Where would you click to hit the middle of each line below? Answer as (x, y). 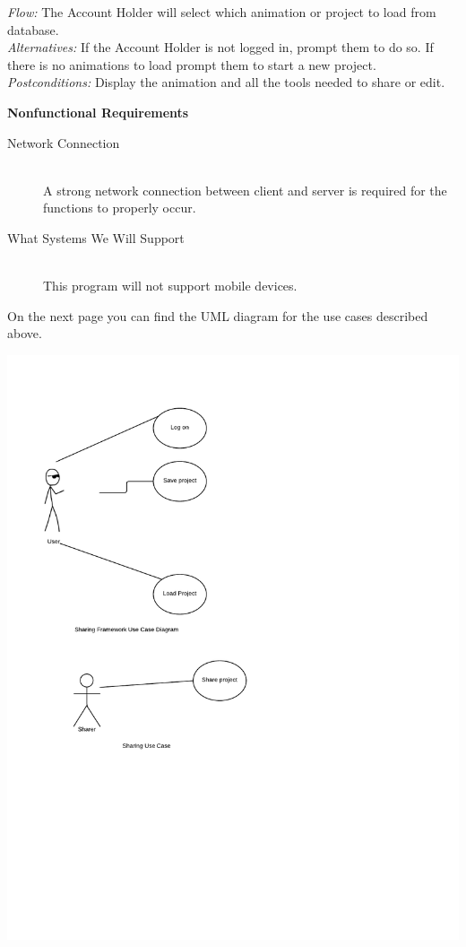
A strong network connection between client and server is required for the (245, 190)
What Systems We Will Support (96, 237)
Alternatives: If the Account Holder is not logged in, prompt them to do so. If (220, 47)
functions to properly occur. (120, 208)
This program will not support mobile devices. (170, 286)
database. (33, 29)
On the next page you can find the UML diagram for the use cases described (218, 315)
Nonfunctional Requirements (98, 112)
